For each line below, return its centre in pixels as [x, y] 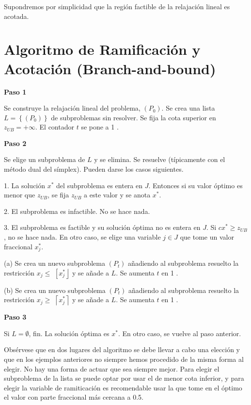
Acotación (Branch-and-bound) [110, 68]
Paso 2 [15, 143]
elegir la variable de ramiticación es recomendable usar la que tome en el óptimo [123, 387]
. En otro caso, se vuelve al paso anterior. [180, 333]
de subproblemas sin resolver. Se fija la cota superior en [133, 117]
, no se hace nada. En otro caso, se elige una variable [82, 237]
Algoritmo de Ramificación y [102, 49]
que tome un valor [207, 237]
